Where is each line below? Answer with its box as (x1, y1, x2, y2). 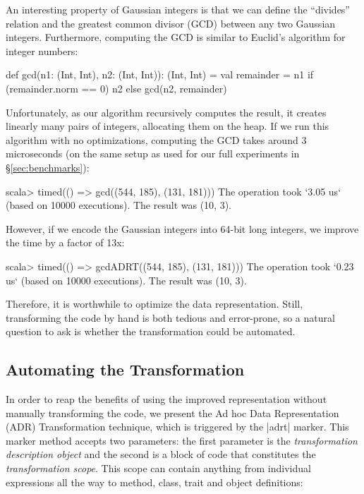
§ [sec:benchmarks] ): (6, 159, 90, 174)
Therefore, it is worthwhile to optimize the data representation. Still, (6, 296, 303, 311)
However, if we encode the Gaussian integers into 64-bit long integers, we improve (6, 221, 359, 236)
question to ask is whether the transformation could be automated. (6, 324, 296, 339)
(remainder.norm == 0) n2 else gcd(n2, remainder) (6, 80, 227, 95)
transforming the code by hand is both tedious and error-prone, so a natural (6, 310, 335, 325)
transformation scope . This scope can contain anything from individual (6, 461, 311, 476)
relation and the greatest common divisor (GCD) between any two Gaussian (6, 16, 336, 30)
